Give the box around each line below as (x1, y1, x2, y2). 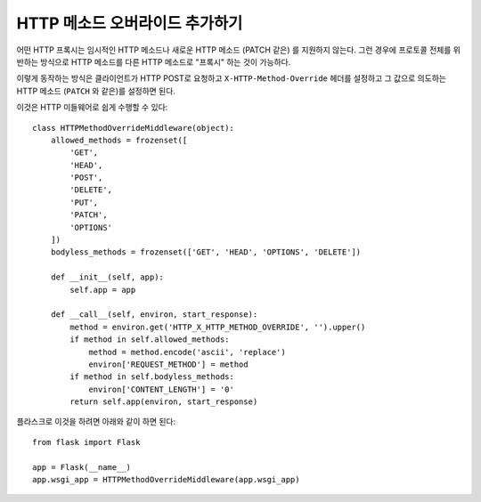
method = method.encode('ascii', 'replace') (88, 347, 287, 357)
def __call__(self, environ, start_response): (50, 310, 258, 320)
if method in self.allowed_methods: (69, 335, 231, 344)
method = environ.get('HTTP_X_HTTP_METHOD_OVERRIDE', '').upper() (69, 321, 366, 332)
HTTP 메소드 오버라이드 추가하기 (16, 13, 243, 33)
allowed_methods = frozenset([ (50, 134, 188, 145)
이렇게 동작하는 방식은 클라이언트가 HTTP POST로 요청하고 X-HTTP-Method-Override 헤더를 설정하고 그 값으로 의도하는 (16, 73, 447, 84)
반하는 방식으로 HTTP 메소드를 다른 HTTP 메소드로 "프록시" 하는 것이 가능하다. (16, 56, 291, 67)
